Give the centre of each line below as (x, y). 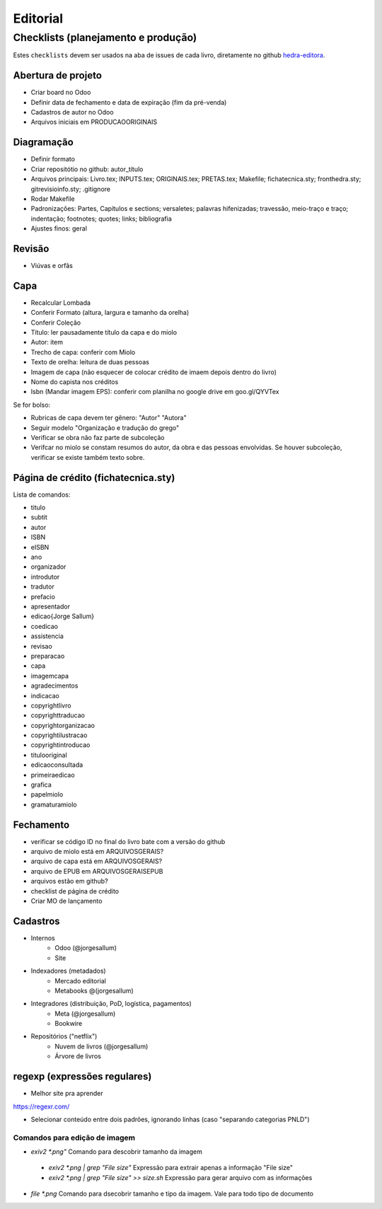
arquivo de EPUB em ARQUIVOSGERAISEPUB (97, 871)
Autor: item (47, 342)
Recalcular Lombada (61, 302)
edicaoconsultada (57, 765)
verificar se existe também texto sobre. (88, 457)
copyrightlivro (51, 705)
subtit (39, 517)
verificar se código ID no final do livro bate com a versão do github (128, 841)
